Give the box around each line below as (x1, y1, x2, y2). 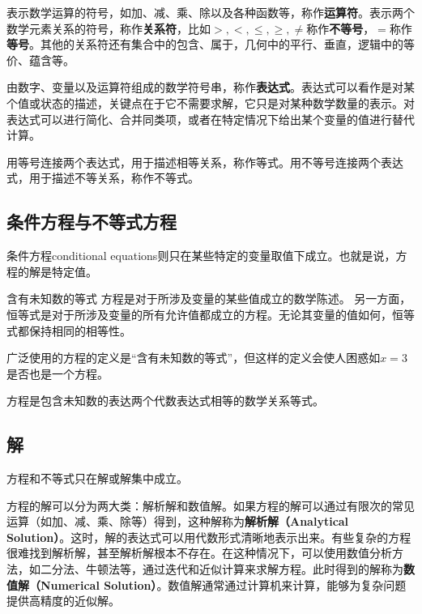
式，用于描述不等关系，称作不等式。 (6, 169, 199, 186)
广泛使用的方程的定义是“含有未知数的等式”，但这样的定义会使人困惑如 (6, 349, 381, 366)
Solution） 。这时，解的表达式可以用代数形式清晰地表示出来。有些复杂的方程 (6, 528, 411, 545)
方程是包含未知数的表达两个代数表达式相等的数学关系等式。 (6, 392, 324, 409)
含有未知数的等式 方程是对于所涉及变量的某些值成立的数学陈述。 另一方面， (6, 290, 411, 307)
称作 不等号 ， (306, 19, 375, 36)
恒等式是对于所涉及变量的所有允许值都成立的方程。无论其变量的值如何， (6, 305, 392, 322)
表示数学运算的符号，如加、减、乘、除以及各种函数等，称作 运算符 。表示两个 (6, 4, 415, 20)
